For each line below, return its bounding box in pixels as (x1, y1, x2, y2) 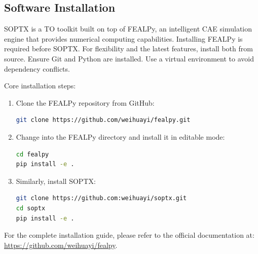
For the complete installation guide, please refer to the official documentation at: (4, 230, 254, 240)
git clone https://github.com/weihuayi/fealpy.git (16, 116, 191, 124)
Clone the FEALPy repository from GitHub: (16, 97, 155, 108)
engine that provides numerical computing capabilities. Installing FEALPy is (4, 33, 243, 44)
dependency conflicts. (4, 63, 70, 74)
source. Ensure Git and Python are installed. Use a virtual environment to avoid (4, 53, 254, 63)
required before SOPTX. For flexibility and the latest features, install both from (4, 43, 253, 54)
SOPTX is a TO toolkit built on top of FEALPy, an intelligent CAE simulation (4, 23, 252, 34)
